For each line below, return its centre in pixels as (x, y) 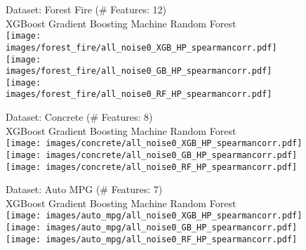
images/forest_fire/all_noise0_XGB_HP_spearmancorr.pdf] (141, 47)
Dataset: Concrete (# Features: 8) (79, 117)
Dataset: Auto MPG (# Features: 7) (84, 189)
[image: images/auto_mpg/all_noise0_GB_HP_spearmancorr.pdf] (152, 228)
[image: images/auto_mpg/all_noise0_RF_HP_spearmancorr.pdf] (152, 239)
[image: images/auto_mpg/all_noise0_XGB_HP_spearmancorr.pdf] (154, 216)
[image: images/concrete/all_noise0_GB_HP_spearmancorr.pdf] (152, 155)
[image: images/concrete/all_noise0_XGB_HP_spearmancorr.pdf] (154, 144)
